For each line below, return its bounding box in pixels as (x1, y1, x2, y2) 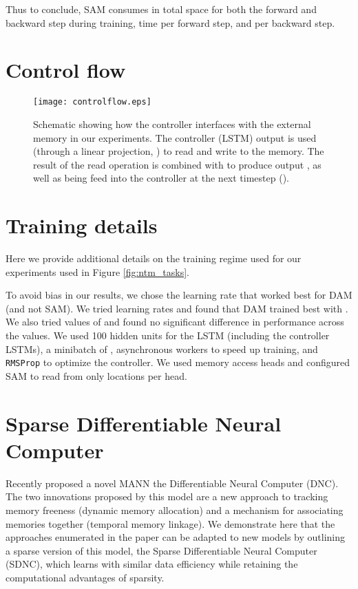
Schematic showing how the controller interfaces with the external (33, 116, 311, 131)
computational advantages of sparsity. (6, 570, 165, 584)
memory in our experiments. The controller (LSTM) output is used (33, 130, 317, 144)
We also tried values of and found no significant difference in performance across (6, 314, 344, 329)
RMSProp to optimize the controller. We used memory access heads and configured (6, 355, 350, 370)
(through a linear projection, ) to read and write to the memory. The (33, 144, 324, 158)
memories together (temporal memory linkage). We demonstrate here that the (6, 516, 335, 531)
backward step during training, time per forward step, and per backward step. (6, 15, 335, 30)
